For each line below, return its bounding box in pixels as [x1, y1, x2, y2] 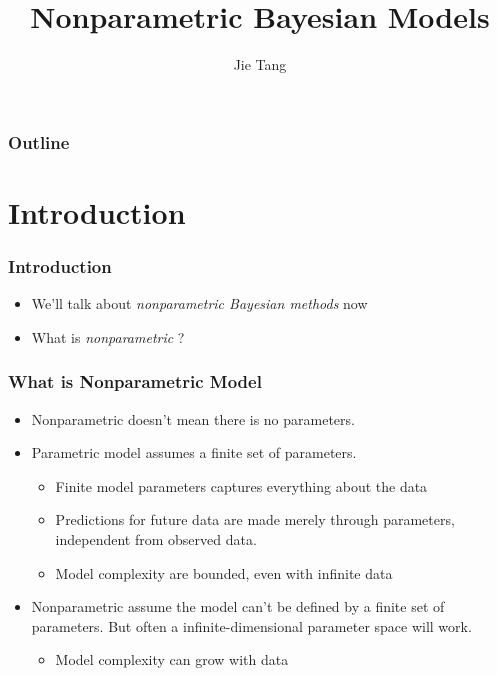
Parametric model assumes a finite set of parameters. [31, 442, 357, 463]
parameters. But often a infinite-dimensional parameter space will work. [31, 615, 472, 636]
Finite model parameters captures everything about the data [55, 475, 428, 496]
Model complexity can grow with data [55, 649, 289, 670]
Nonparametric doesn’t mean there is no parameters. [31, 408, 355, 429]
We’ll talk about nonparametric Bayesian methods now [31, 293, 368, 314]
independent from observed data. [55, 529, 257, 550]
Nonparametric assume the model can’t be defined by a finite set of [31, 596, 445, 617]
